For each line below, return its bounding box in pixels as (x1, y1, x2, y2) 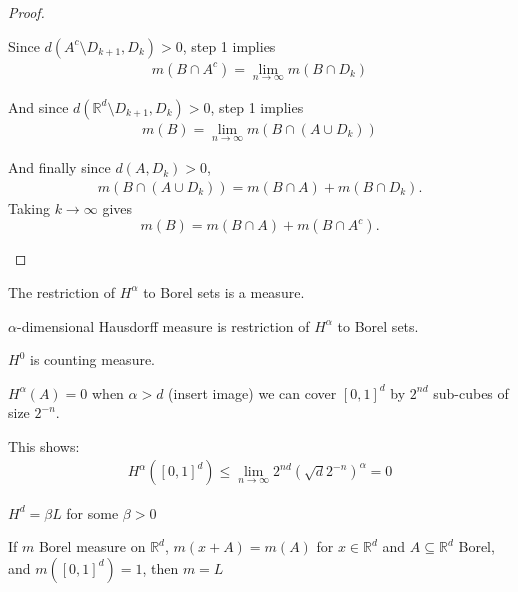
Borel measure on (38, 536, 146, 557)
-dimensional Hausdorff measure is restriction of (16, 315, 310, 336)
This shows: (8, 435, 80, 456)
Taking (8, 197, 51, 218)
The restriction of (8, 281, 116, 302)
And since (8, 96, 69, 117)
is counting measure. (29, 349, 156, 370)
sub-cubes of (433, 382, 509, 403)
